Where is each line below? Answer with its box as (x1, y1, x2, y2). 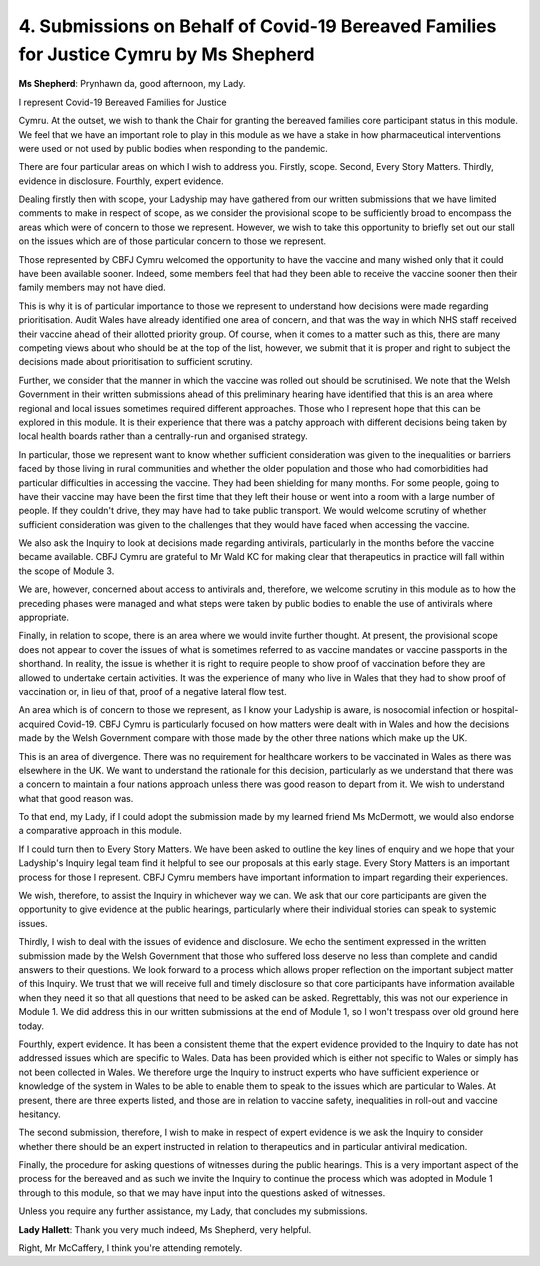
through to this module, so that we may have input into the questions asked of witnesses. (18, 1186, 386, 1199)
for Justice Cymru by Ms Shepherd (18, 43, 315, 65)
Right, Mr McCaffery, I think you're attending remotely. (18, 1242, 243, 1254)
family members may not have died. (18, 281, 167, 294)
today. (18, 1020, 45, 1032)
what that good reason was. (18, 792, 134, 804)
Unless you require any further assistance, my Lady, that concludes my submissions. (18, 1205, 369, 1217)
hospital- (481, 704, 519, 716)
